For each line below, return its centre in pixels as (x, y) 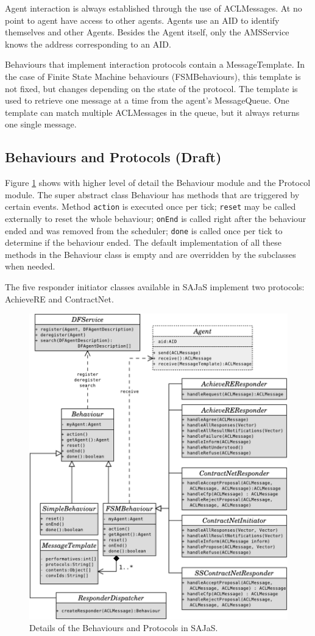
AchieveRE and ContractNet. (59, 298)
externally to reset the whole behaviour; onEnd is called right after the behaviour (156, 218)
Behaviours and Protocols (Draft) (113, 157)
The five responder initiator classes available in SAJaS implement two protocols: (155, 287)
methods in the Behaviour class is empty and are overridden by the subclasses (150, 254)
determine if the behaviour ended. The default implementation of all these (143, 242)
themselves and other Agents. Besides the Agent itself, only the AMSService (147, 32)
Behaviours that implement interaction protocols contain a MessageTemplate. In (155, 64)
